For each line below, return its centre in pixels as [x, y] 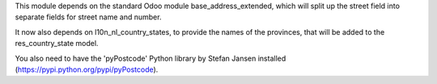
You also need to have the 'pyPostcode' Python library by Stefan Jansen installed [151, 58]
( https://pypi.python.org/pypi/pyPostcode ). [87, 69]
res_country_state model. [57, 44]
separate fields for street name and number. [88, 17]
